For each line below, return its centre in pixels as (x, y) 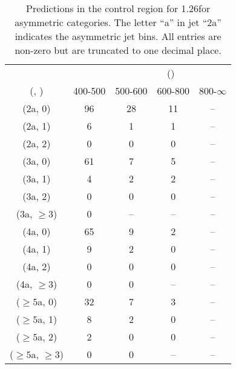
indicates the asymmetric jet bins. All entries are (118, 36)
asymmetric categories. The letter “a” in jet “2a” (118, 22)
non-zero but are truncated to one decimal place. (118, 50)
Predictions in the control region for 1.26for (118, 8)
